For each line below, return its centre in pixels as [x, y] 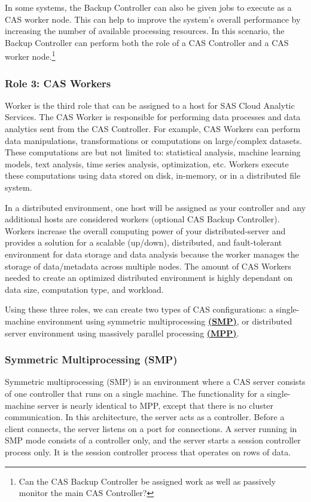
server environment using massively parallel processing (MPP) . [122, 333]
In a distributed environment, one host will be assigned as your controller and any [155, 207]
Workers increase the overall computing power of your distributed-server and [145, 230]
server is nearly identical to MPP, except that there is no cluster [155, 405]
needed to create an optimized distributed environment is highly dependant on [149, 278]
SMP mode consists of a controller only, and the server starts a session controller [153, 440]
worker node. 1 [30, 56]
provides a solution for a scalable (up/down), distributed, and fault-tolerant [144, 242]
